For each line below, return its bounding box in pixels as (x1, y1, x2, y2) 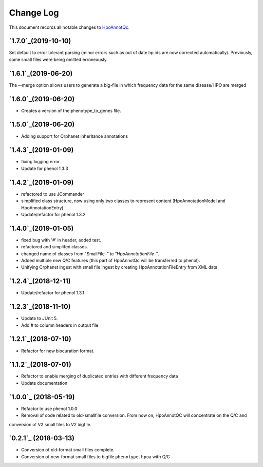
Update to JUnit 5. (21, 316, 58, 321)
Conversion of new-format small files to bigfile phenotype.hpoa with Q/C (21, 453, 170, 460)
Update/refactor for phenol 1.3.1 (21, 290, 85, 296)
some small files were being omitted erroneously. (9, 56, 108, 62)
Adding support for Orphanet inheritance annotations (21, 133, 128, 139)
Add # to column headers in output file (21, 322, 98, 328)
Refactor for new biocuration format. (21, 348, 94, 354)
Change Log (9, 7, 59, 18)
